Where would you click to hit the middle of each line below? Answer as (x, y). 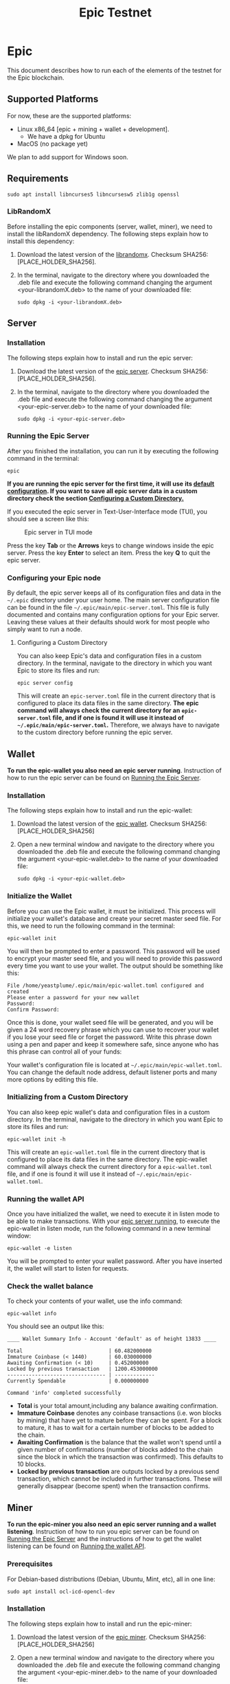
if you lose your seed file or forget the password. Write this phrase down (110, 1037)
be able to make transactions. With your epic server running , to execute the (114, 1221)
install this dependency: (41, 241)
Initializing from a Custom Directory (68, 1097)
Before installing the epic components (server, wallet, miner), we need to (110, 226)
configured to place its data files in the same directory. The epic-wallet (107, 1159)
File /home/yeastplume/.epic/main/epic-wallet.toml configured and (106, 986)
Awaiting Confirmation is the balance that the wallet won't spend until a (119, 1442)
